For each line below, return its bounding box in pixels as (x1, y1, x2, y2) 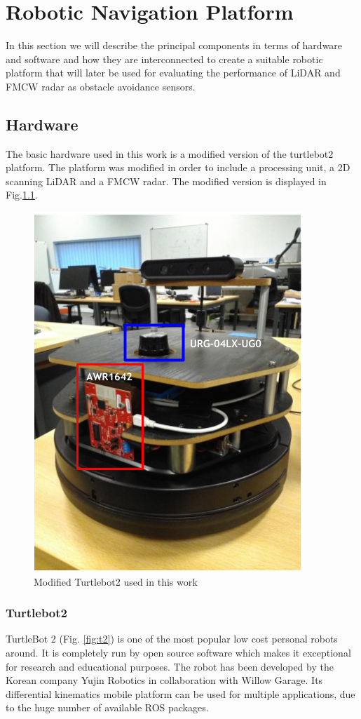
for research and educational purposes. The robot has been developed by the (6, 659, 334, 673)
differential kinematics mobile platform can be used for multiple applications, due (6, 686, 355, 701)
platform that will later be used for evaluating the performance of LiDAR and (6, 65, 341, 80)
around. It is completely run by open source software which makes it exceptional (6, 645, 351, 660)
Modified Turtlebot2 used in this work (34, 574, 198, 589)
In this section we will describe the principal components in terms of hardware (6, 38, 343, 53)
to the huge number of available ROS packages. (6, 700, 209, 715)
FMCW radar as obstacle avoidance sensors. (6, 79, 196, 93)
